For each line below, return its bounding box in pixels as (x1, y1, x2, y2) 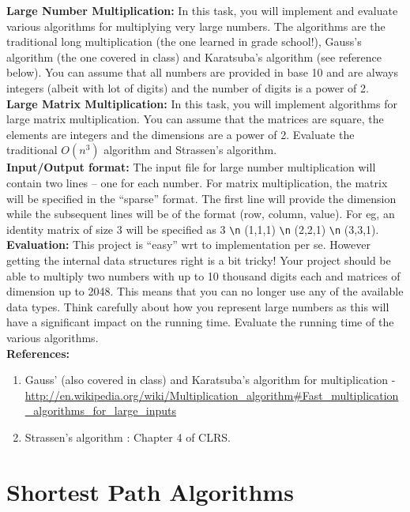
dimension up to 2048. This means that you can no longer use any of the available (6, 283, 404, 299)
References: (6, 344, 70, 361)
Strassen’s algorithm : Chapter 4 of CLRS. (24, 428, 231, 445)
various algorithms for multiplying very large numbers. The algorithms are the (6, 17, 386, 34)
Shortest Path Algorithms (6, 475, 294, 507)
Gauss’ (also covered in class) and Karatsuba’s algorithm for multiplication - (24, 371, 396, 388)
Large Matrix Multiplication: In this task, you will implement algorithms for (6, 95, 397, 111)
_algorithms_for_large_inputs (24, 402, 177, 419)
